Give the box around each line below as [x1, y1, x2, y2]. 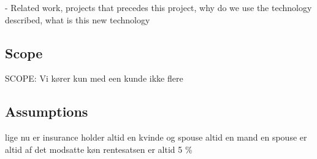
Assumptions [5, 102, 88, 121]
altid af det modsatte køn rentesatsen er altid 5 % [5, 142, 193, 155]
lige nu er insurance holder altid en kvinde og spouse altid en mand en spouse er [5, 131, 307, 144]
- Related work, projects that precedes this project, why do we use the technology [5, 1, 312, 14]
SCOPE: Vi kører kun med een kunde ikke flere [5, 72, 183, 85]
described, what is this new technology [5, 13, 150, 26]
